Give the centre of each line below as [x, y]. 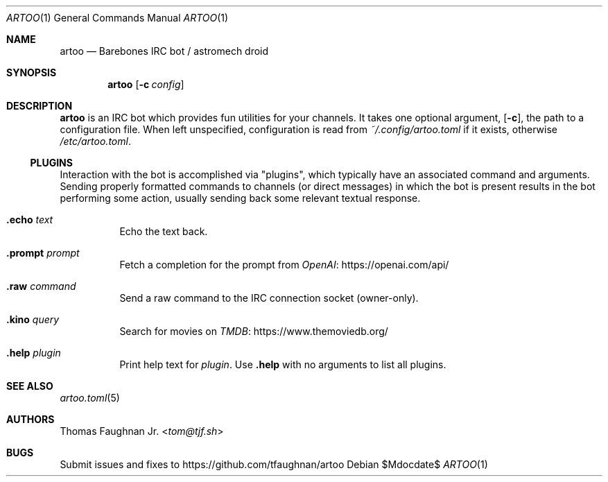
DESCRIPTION [40, 106]
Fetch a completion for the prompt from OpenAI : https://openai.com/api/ [284, 265]
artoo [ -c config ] [146, 84]
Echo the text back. [164, 231]
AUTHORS [31, 419]
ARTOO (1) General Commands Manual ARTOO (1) [118, 18]
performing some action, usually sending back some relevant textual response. [240, 198]
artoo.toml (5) [90, 398]
